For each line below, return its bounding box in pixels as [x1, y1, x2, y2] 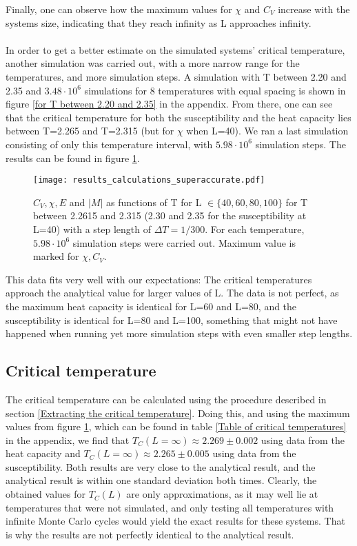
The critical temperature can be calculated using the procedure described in [6, 392, 327, 406]
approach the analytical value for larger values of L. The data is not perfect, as [6, 285, 339, 300]
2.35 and [6, 83, 42, 97]
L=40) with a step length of [33, 221, 151, 236]
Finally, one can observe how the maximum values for [6, 2, 232, 16]
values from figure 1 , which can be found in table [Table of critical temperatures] [6, 419, 347, 434]
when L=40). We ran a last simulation [186, 123, 349, 138]
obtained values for [6, 487, 86, 501]
